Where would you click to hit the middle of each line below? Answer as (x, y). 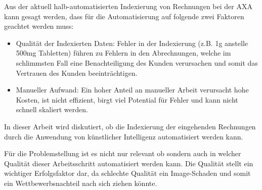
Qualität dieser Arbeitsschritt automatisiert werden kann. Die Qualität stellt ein (129, 163)
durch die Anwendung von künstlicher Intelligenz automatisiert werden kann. (124, 136)
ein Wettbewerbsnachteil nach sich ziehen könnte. (81, 183)
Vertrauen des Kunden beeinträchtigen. (77, 73)
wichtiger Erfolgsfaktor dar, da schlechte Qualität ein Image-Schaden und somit (127, 173)
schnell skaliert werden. (52, 109)
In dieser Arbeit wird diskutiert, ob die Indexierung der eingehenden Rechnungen (130, 126)
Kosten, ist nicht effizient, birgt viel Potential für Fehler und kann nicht (127, 99)
